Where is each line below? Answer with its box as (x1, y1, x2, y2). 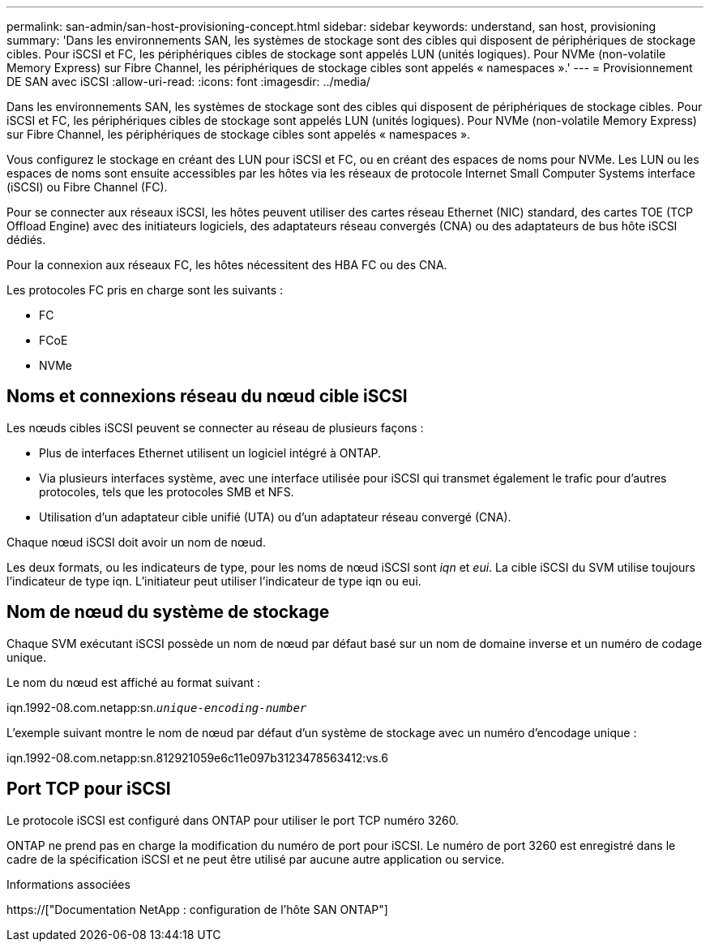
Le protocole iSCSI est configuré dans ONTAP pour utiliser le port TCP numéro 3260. (6, 813, 460, 827)
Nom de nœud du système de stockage (6, 602, 330, 623)
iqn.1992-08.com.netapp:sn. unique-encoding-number (6, 700, 307, 714)
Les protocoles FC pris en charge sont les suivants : (6, 283, 284, 297)
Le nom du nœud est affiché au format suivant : (6, 675, 261, 689)
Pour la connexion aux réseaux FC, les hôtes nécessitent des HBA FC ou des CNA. (6, 258, 447, 272)
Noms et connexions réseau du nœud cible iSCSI (6, 386, 408, 407)
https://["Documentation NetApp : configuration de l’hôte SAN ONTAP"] (6, 902, 388, 916)
